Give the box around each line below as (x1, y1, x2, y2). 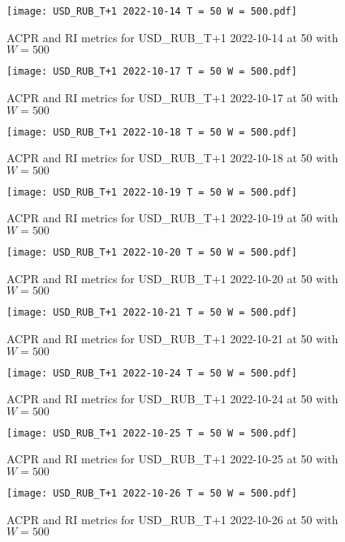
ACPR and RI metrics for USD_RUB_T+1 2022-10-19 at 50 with (6, 209, 339, 226)
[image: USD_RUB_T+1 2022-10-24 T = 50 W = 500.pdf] (6, 367, 297, 379)
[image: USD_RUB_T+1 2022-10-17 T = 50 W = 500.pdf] (6, 66, 297, 78)
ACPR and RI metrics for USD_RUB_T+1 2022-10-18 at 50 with (6, 149, 339, 166)
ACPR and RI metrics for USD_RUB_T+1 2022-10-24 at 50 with (6, 390, 339, 407)
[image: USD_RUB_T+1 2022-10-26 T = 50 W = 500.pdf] (6, 488, 297, 499)
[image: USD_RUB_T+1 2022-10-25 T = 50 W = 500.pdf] (6, 427, 297, 439)
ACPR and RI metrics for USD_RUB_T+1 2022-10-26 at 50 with (6, 510, 339, 527)
